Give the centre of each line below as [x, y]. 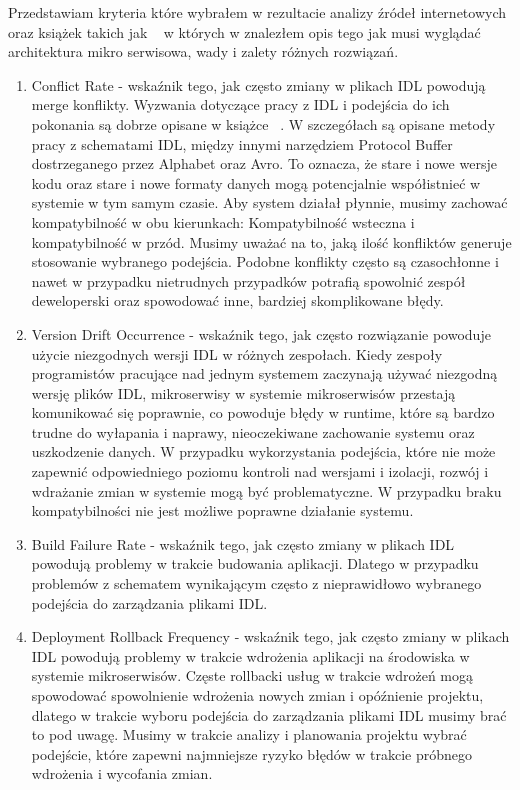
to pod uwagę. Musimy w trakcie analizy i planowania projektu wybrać [249, 734]
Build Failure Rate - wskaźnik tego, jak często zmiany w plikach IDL [243, 543]
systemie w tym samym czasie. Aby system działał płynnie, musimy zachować [269, 202]
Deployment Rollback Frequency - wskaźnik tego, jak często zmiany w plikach [270, 636]
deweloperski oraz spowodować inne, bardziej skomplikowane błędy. [237, 300]
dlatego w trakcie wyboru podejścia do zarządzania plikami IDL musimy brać [269, 714]
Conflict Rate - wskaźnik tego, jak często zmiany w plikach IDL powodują [258, 84]
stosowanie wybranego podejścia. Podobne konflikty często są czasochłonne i [265, 261]
